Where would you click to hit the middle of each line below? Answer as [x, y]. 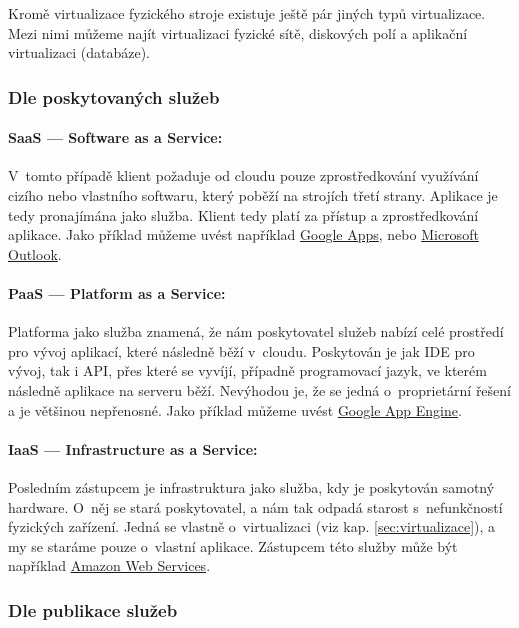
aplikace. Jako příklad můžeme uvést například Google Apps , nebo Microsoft [243, 234]
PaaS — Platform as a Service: [117, 292]
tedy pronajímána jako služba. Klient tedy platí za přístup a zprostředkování [243, 214]
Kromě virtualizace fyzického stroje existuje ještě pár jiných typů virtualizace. [247, 13]
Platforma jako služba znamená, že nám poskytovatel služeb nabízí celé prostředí [256, 331]
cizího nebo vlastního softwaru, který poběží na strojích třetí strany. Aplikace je [253, 195]
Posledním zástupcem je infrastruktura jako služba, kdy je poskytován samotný [251, 486]
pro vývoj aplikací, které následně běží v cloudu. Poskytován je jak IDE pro [241, 350]
